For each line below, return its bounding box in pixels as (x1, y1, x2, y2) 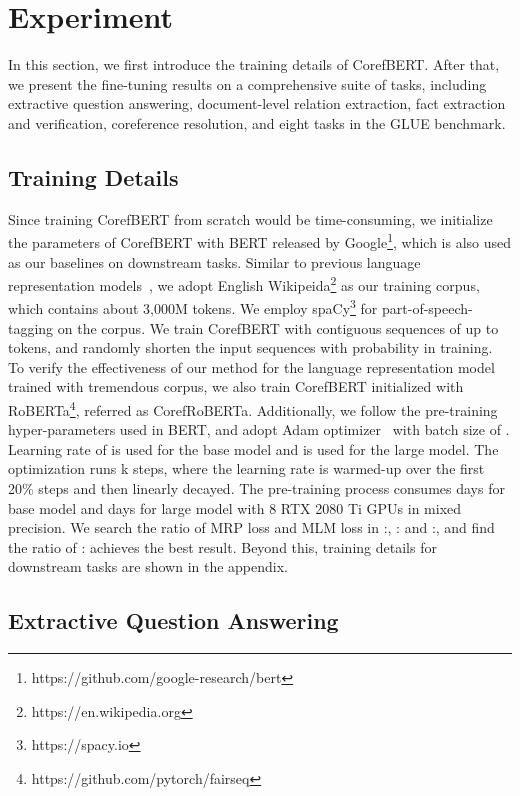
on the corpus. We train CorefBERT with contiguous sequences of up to (57, 317, 499, 338)
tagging (8, 317, 54, 338)
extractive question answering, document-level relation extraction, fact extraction (8, 93, 506, 114)
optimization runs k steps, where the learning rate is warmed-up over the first (8, 458, 485, 479)
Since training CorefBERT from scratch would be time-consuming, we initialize (8, 208, 493, 229)
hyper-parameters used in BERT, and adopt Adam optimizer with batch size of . (8, 419, 510, 440)
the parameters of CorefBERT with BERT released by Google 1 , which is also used (8, 229, 512, 252)
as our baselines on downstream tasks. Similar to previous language (8, 251, 421, 272)
